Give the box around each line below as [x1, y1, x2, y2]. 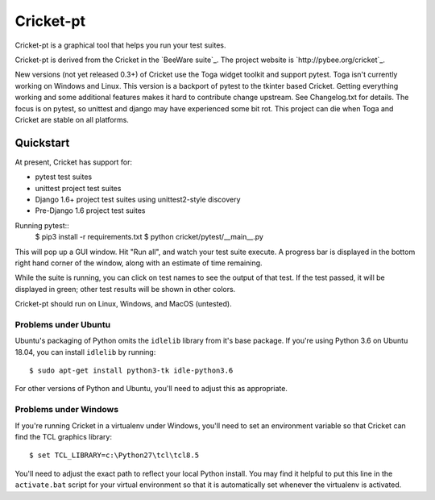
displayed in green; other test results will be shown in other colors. [14, 284, 236, 294]
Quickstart [14, 135, 70, 149]
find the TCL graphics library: [14, 431, 113, 441]
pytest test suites [35, 172, 93, 181]
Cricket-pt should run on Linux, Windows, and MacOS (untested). [14, 299, 233, 309]
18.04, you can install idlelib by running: [14, 347, 156, 356]
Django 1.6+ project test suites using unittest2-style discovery [35, 194, 241, 204]
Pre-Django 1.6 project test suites [35, 206, 146, 215]
